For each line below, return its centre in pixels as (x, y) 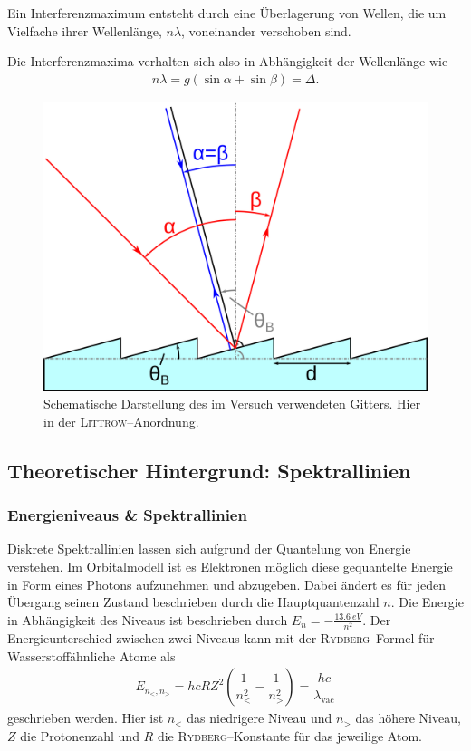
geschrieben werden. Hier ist (86, 718)
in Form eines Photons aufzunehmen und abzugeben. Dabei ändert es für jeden (226, 584)
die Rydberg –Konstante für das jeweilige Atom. (289, 735)
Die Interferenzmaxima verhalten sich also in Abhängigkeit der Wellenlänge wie (228, 61)
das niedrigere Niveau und (260, 718)
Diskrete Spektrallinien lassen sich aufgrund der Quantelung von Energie (209, 549)
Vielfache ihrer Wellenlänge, (85, 30)
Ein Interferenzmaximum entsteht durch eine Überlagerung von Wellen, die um (227, 13)
